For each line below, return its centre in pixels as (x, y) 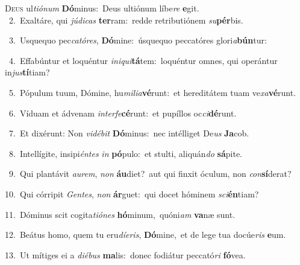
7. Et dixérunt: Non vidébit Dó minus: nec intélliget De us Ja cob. (129, 133)
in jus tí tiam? (27, 72)
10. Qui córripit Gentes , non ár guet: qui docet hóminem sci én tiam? (132, 193)
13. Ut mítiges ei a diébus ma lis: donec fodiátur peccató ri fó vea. (125, 254)
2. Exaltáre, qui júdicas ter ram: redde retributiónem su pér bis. (126, 20)
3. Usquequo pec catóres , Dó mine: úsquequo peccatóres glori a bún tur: (138, 40)
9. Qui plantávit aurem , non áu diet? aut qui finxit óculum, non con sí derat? (150, 174)
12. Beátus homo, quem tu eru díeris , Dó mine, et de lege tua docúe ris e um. (145, 235)
